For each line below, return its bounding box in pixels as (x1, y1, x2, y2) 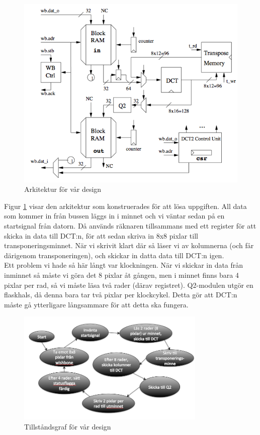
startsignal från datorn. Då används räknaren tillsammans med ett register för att (4, 221, 256, 231)
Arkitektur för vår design (24, 184, 102, 194)
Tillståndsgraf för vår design (24, 421, 111, 431)
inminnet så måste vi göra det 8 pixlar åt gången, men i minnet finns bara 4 (4, 270, 239, 280)
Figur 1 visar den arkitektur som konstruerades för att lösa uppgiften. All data (4, 200, 247, 211)
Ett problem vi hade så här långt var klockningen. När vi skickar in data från (4, 260, 243, 270)
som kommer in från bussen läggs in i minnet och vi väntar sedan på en (4, 210, 225, 221)
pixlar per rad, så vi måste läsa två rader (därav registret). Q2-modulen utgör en (4, 279, 253, 290)
